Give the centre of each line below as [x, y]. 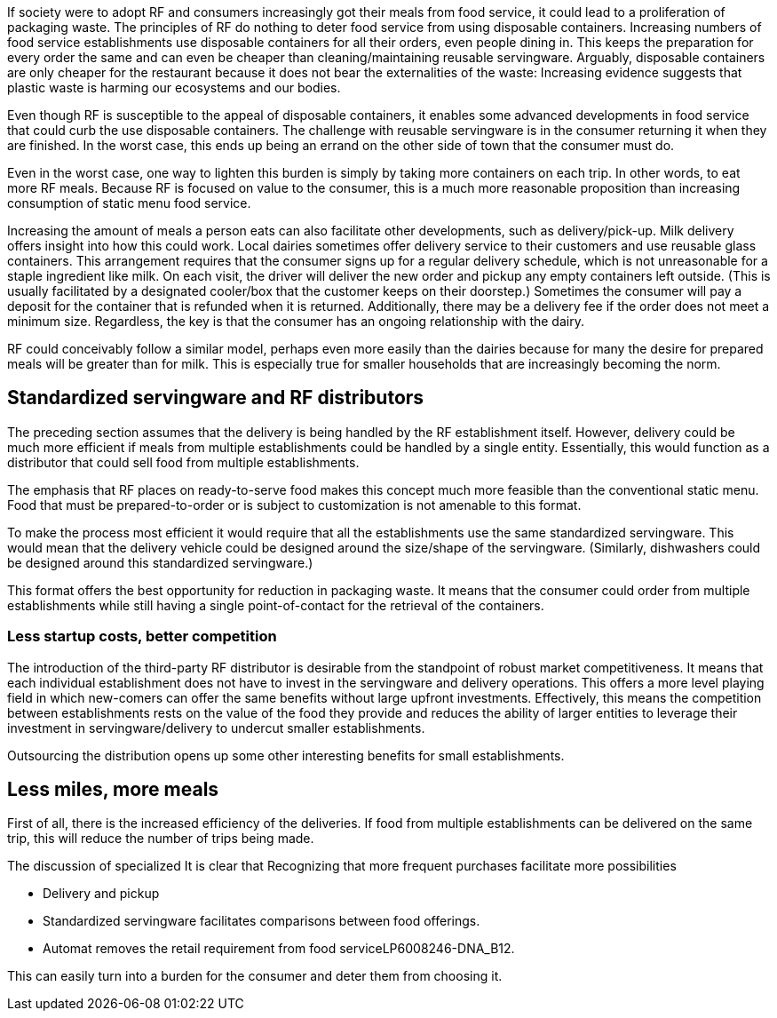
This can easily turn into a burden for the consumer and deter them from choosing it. [255, 976]
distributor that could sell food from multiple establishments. [183, 462]
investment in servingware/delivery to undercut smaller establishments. [216, 728]
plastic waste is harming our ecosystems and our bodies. [174, 87]
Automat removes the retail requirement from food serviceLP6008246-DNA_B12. [279, 949]
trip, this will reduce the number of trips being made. [161, 839]
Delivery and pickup [101, 894]
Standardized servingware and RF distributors [216, 398]
